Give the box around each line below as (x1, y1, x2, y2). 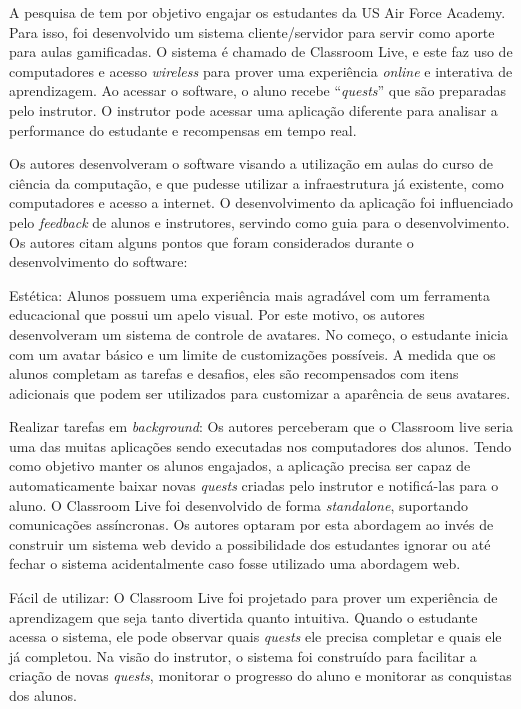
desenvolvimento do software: (9, 251, 188, 272)
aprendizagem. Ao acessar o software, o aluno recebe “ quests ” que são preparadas (9, 80, 507, 101)
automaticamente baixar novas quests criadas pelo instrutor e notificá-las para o (9, 475, 499, 496)
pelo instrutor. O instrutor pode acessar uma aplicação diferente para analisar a (9, 99, 498, 120)
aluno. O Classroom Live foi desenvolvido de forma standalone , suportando (9, 494, 468, 515)
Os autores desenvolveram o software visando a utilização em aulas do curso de (9, 153, 494, 174)
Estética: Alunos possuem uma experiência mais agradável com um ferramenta (9, 284, 490, 305)
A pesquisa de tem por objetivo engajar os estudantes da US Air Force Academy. (9, 2, 506, 22)
